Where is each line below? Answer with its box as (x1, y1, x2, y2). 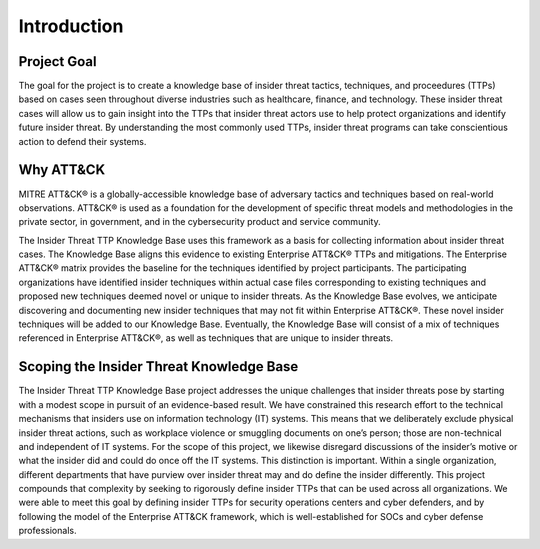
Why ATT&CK (18, 161, 106, 179)
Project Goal (18, 53, 97, 70)
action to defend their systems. (18, 135, 147, 147)
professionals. (18, 525, 77, 537)
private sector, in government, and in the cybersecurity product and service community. (18, 216, 381, 228)
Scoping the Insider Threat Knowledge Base (18, 358, 299, 375)
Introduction (18, 15, 124, 37)
